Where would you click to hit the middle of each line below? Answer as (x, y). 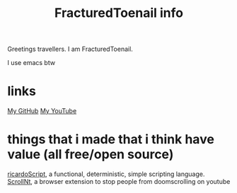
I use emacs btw (31, 63)
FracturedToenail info (119, 13)
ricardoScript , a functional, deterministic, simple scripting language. (106, 174)
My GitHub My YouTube (42, 111)
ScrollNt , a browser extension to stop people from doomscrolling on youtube (119, 182)
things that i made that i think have (111, 140)
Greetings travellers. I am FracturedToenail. (70, 49)
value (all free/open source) (91, 154)
